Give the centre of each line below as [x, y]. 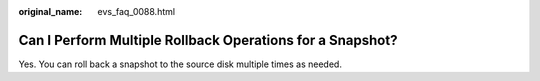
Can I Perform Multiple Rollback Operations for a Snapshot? [208, 40]
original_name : [50, 11]
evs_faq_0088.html [136, 11]
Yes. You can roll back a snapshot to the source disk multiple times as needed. [180, 64]
